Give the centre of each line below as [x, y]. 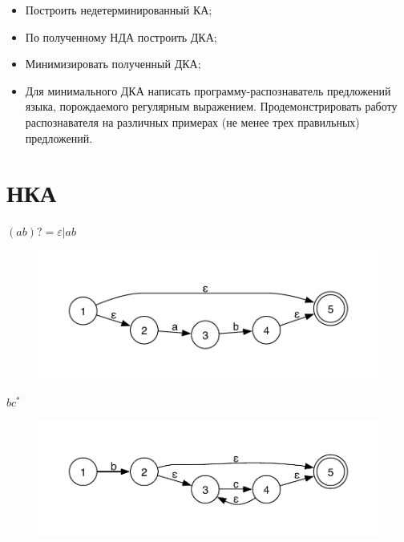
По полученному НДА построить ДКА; [121, 36]
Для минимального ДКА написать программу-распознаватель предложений [208, 90]
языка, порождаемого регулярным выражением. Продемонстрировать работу [211, 106]
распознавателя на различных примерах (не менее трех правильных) [192, 121]
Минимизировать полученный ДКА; [113, 64]
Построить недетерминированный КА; [119, 10]
